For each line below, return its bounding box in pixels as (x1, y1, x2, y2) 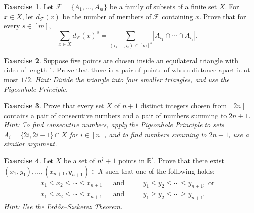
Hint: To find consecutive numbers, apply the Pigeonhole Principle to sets (4, 119, 224, 130)
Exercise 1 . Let (4, 1, 53, 11)
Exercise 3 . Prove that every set (4, 100, 104, 111)
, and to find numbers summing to (104, 129, 207, 139)
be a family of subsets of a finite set (109, 1, 217, 11)
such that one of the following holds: (105, 166, 215, 176)
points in (118, 155, 145, 166)
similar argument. (4, 139, 57, 149)
